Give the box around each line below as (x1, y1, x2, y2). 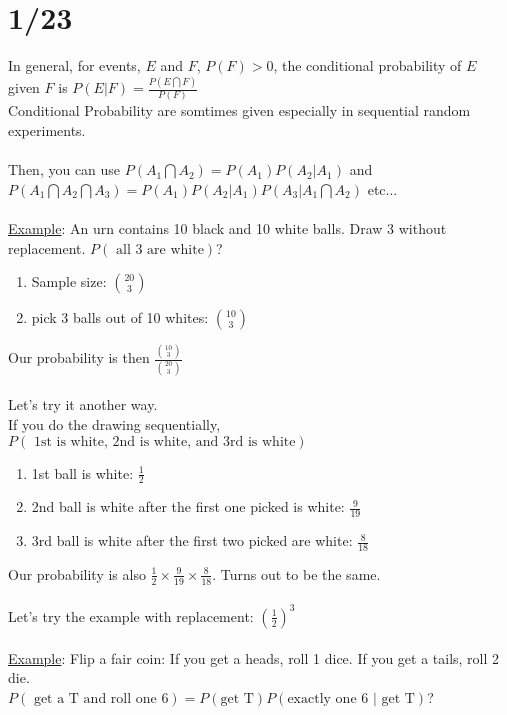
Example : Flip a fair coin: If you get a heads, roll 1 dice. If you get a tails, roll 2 (8, 647, 500, 668)
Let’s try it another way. (8, 394, 158, 415)
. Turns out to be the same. (212, 563, 381, 584)
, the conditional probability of (273, 55, 462, 76)
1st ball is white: (31, 462, 134, 483)
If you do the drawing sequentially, (8, 413, 221, 434)
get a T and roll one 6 (33, 691, 169, 706)
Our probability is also (8, 563, 146, 584)
